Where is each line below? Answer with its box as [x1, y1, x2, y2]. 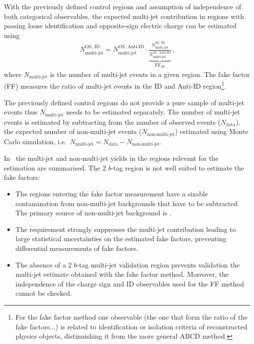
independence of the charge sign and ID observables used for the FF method [15, 278, 244, 288]
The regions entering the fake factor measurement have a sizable [15, 189, 208, 199]
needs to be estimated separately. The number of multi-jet [66, 107, 240, 117]
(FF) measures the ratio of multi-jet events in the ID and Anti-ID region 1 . [4, 79, 226, 91]
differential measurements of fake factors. [15, 243, 138, 253]
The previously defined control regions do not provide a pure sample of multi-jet [4, 97, 244, 107]
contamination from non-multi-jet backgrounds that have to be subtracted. [15, 198, 240, 208]
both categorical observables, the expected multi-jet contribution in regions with [4, 11, 244, 21]
